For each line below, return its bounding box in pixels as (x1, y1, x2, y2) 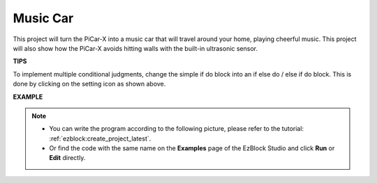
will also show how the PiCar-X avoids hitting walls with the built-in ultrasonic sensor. (13, 44, 258, 52)
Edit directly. (49, 154, 86, 162)
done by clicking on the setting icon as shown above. (13, 80, 166, 88)
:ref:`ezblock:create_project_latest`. (49, 134, 151, 143)
